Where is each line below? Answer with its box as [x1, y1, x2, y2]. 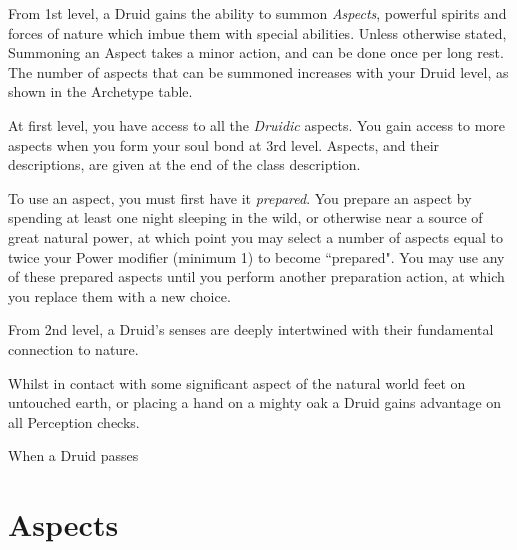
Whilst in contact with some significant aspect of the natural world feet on [8, 372, 466, 393]
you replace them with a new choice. [8, 285, 231, 306]
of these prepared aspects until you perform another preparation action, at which [8, 266, 505, 287]
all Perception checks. [8, 411, 140, 432]
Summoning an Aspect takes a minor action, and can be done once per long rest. [8, 42, 504, 63]
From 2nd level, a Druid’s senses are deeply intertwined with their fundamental [8, 319, 494, 340]
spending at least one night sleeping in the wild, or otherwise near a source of [8, 207, 483, 228]
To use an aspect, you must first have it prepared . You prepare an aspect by [8, 187, 472, 208]
